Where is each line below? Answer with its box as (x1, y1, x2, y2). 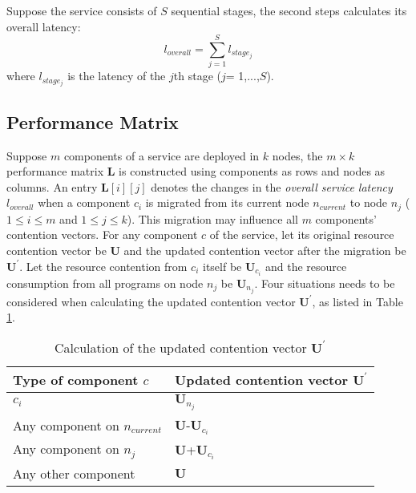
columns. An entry (6, 178, 98, 195)
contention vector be (6, 242, 107, 259)
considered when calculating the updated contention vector (6, 293, 296, 309)
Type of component (13, 370, 139, 389)
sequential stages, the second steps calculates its (171, 2, 407, 18)
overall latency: (6, 18, 81, 34)
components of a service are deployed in (63, 147, 260, 164)
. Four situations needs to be (254, 274, 395, 291)
